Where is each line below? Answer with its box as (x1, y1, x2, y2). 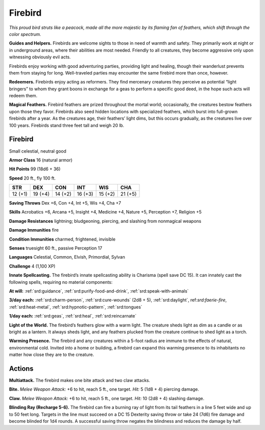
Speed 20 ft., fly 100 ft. (9, 175, 56, 181)
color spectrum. (9, 31, 41, 37)
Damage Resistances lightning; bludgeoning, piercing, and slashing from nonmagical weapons (9, 218, 201, 224)
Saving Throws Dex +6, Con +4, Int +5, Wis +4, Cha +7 (9, 200, 121, 206)
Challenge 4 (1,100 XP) (9, 263, 56, 269)
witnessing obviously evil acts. (9, 54, 71, 60)
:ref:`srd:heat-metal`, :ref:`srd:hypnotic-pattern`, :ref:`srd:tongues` (9, 304, 142, 310)
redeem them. (9, 93, 38, 99)
